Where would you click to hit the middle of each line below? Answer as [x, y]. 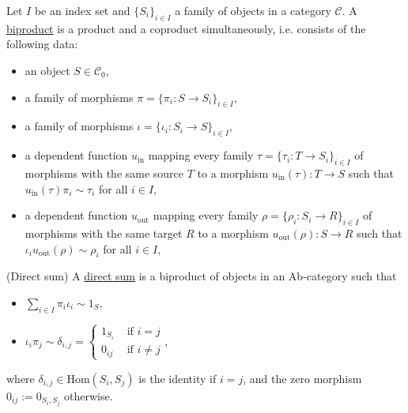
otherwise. [89, 395]
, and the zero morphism [302, 378]
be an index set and [82, 10]
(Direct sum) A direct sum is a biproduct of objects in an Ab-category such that [202, 276]
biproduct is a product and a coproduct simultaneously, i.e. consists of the [186, 28]
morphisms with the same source [104, 173]
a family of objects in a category [253, 10]
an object [47, 70]
